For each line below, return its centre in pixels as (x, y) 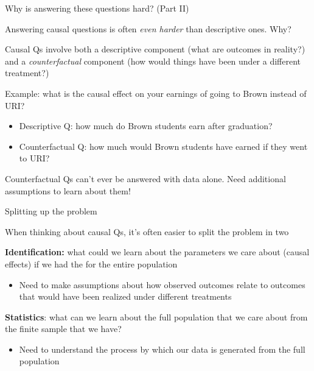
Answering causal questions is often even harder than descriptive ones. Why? (148, 28)
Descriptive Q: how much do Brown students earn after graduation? (146, 126)
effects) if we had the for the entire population (91, 263)
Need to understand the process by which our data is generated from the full (162, 349)
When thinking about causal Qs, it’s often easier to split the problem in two (147, 231)
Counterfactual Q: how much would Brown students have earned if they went (163, 146)
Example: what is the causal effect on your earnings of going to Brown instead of (156, 93)
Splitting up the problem (51, 211)
